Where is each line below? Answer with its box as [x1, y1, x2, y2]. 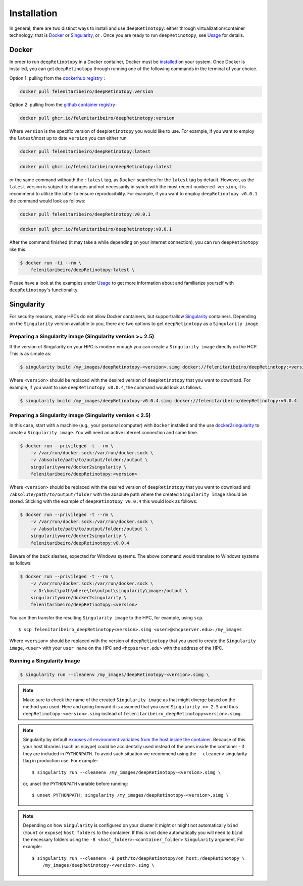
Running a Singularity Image [9, 657, 80, 664]
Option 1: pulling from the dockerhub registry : [9, 75, 106, 81]
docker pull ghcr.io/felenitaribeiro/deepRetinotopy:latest [20, 164, 172, 169]
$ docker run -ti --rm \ [20, 260, 82, 266]
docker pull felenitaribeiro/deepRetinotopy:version [20, 88, 154, 94]
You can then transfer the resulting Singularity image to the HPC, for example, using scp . [9, 615, 204, 621]
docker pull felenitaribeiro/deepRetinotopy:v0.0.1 [20, 211, 151, 217]
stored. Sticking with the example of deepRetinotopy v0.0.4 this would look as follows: [9, 498, 197, 504]
